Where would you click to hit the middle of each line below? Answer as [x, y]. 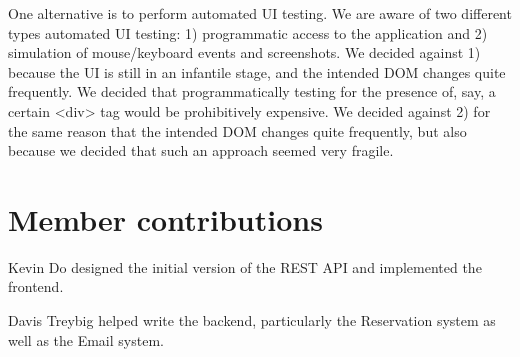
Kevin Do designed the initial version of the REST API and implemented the [245, 266]
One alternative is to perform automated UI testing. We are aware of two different [260, 13]
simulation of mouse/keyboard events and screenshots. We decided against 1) [244, 52]
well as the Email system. [86, 339]
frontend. [36, 286]
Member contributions [165, 218]
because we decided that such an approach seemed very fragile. [201, 150]
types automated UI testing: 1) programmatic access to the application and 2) [248, 32]
